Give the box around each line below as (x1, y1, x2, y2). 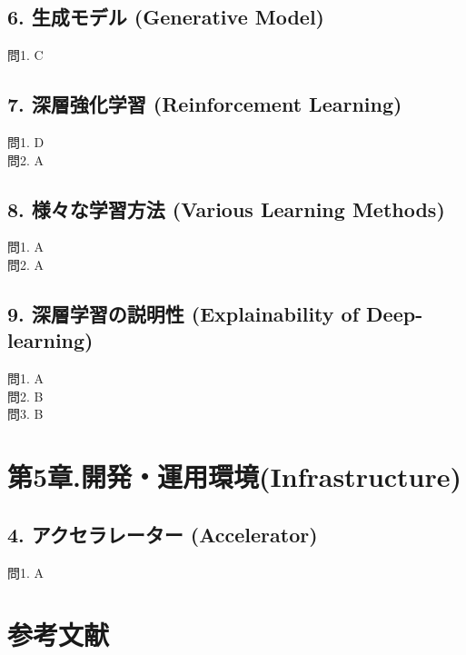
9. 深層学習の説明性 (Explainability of (7, 299, 360, 327)
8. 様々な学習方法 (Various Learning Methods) (7, 194, 445, 223)
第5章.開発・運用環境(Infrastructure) (7, 458, 462, 495)
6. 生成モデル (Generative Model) (7, 3, 324, 31)
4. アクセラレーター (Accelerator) (7, 520, 318, 548)
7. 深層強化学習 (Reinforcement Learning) (7, 90, 402, 118)
